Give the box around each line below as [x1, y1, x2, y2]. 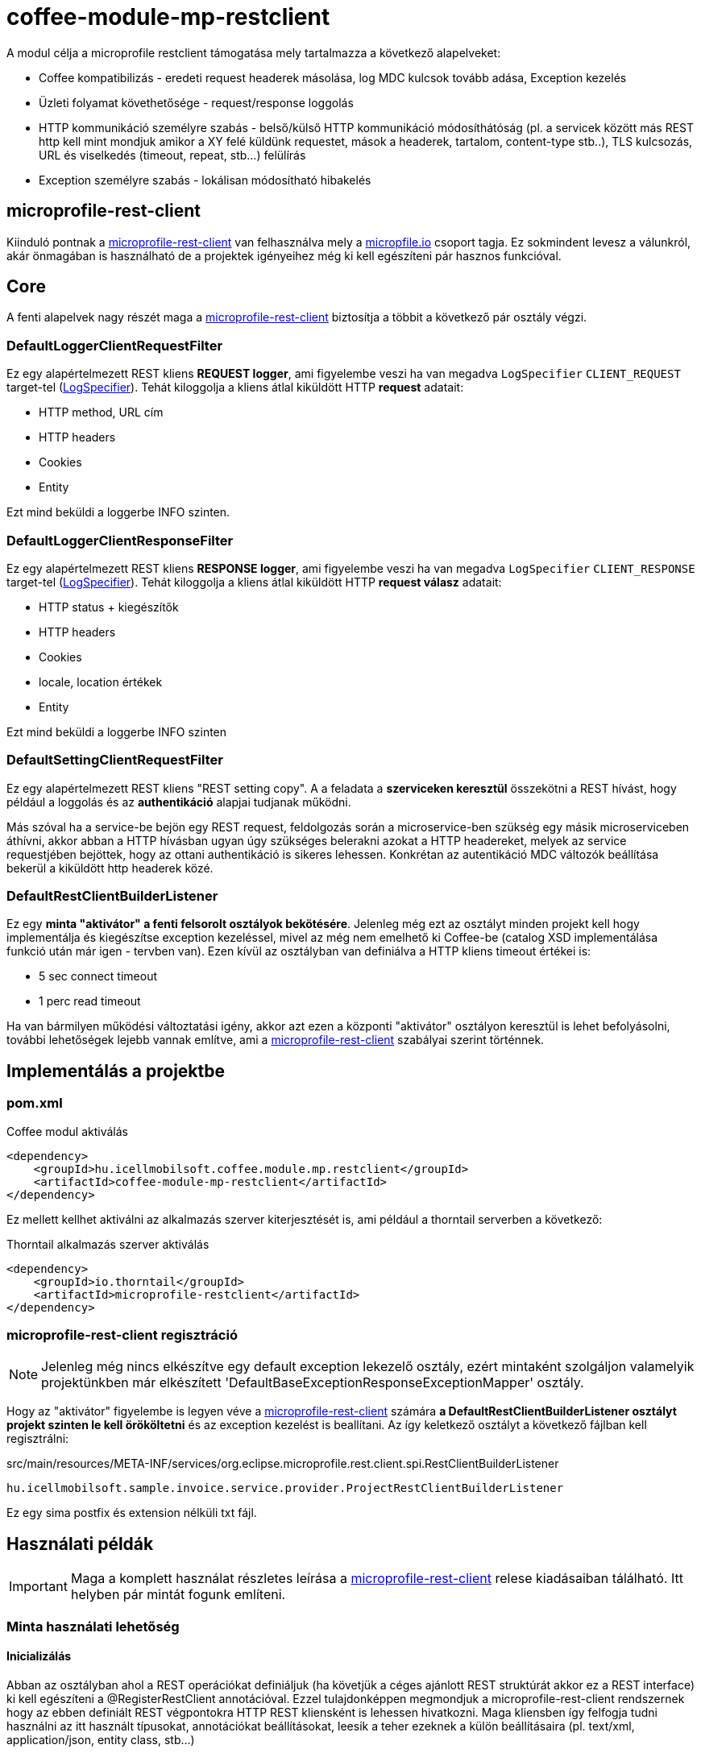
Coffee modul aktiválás [6, 1124, 128, 1138]
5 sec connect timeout [39, 969, 157, 984]
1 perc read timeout [39, 994, 141, 1009]
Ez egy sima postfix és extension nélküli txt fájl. [6, 1506, 257, 1520]
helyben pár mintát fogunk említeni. [70, 1586, 286, 1603]
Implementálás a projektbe [6, 1060, 226, 1081]
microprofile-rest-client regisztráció [6, 1327, 238, 1344]
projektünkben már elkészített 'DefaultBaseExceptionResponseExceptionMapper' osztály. [41, 1374, 584, 1391]
